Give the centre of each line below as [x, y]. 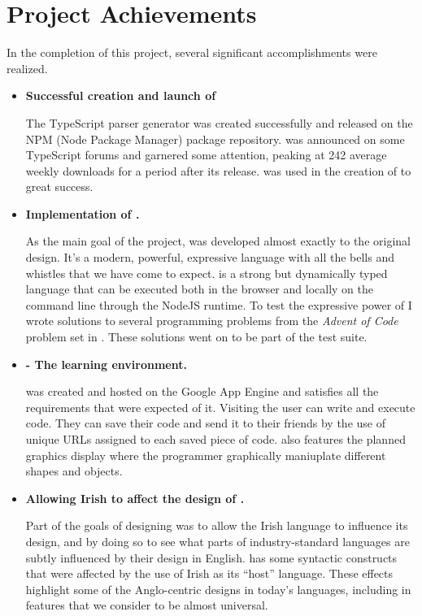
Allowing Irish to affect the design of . [135, 498]
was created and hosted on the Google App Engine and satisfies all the [202, 391]
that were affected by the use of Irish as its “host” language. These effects [209, 573]
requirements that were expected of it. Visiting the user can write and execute [220, 407]
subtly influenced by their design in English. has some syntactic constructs [211, 557]
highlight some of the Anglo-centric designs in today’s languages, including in [218, 589]
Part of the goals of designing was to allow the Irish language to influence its [217, 525]
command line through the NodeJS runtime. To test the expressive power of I [219, 304]
